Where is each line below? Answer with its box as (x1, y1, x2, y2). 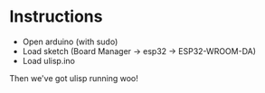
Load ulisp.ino (22, 55, 75, 66)
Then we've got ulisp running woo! (9, 72, 138, 83)
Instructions (9, 6, 103, 27)
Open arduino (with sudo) (22, 36, 118, 47)
